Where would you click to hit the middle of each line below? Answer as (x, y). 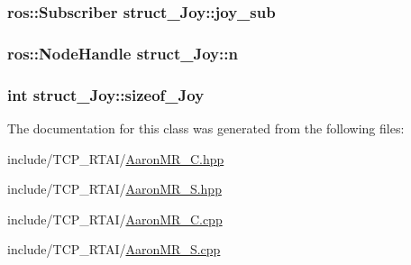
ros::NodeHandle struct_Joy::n (123, 53)
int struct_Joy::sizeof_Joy (106, 94)
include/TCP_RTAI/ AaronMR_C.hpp (116, 158)
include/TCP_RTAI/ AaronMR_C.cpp (115, 219)
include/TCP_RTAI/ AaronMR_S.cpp (114, 249)
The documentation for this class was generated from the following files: (206, 128)
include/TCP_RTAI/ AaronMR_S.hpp (114, 189)
